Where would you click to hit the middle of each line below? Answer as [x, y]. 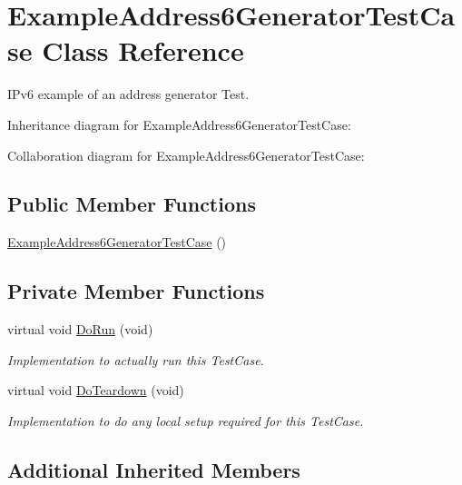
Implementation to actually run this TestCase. [136, 359]
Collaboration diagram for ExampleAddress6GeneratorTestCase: [186, 155]
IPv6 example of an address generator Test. [128, 94]
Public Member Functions [132, 204]
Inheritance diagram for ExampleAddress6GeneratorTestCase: [179, 124]
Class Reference [143, 50]
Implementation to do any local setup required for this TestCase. [186, 420]
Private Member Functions [136, 291]
